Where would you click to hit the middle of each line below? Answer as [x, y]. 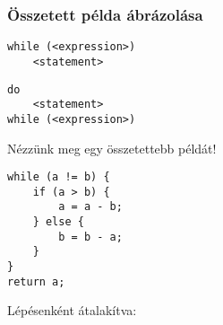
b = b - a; [90, 237]
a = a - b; [90, 207]
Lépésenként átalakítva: [72, 310]
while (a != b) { [59, 177]
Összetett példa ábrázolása [105, 14]
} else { [58, 222]
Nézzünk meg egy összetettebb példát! [112, 148]
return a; [36, 281]
